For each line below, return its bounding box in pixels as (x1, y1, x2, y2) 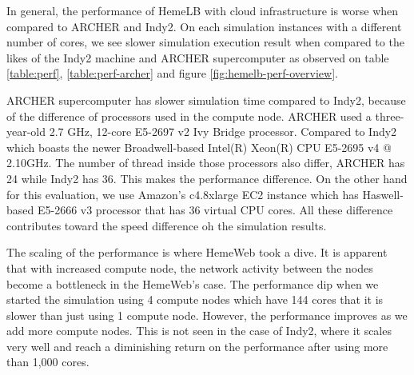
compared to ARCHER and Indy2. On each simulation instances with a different (6, 18, 402, 34)
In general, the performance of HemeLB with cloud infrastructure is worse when (6, 2, 399, 18)
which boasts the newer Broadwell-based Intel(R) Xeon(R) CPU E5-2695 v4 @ (6, 138, 392, 155)
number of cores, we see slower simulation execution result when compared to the (6, 34, 404, 50)
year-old (6, 123, 46, 140)
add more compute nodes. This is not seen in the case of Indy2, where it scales (6, 322, 392, 339)
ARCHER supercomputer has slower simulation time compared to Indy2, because (6, 91, 406, 108)
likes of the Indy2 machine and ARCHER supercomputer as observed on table (6, 49, 389, 66)
